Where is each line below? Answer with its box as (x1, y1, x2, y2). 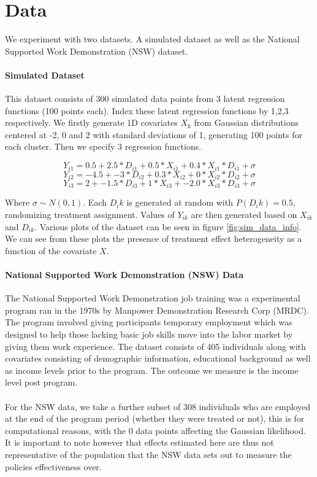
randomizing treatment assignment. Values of (5, 208, 175, 221)
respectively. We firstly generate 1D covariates (5, 116, 178, 129)
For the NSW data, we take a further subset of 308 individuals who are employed (5, 400, 310, 413)
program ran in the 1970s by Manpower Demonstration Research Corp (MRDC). (5, 303, 309, 316)
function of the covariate (5, 244, 97, 257)
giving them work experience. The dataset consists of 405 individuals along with (5, 339, 306, 352)
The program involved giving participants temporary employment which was (5, 316, 292, 328)
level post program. (5, 376, 77, 389)
